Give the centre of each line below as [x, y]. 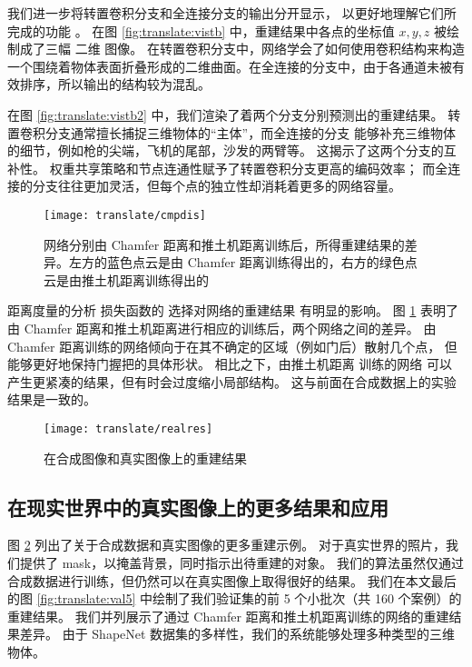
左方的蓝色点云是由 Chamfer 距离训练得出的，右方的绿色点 [243, 262]
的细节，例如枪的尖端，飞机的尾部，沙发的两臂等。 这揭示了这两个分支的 [226, 150]
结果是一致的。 [52, 399]
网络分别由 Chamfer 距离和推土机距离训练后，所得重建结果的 [224, 244]
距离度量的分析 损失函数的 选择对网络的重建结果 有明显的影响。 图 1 [212, 310]
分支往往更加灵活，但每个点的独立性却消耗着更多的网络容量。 [216, 186]
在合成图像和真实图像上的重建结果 [145, 458]
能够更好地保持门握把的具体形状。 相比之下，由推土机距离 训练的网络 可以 [230, 364]
